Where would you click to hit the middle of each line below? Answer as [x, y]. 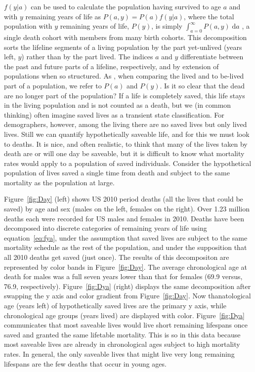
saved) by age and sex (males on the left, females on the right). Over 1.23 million [127, 209]
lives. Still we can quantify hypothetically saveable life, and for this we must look [127, 134]
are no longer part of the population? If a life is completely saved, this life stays [125, 95]
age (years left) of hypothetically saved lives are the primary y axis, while [115, 306]
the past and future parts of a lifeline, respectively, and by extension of [111, 66]
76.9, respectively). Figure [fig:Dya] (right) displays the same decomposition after [127, 286]
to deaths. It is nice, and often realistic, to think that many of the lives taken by [126, 144]
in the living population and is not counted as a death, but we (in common [118, 105]
